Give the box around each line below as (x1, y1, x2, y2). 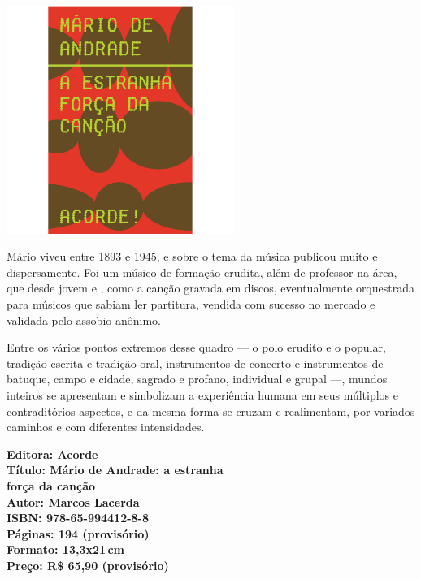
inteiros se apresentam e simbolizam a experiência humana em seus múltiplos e (7, 387, 399, 404)
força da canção (7, 477, 96, 494)
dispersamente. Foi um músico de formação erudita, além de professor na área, (7, 263, 397, 280)
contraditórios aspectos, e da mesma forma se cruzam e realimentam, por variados (7, 402, 415, 419)
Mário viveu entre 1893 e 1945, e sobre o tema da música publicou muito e (7, 248, 378, 265)
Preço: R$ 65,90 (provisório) (7, 556, 169, 573)
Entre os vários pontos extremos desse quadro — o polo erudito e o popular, (7, 339, 386, 356)
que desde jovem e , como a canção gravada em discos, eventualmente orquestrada (7, 279, 414, 296)
